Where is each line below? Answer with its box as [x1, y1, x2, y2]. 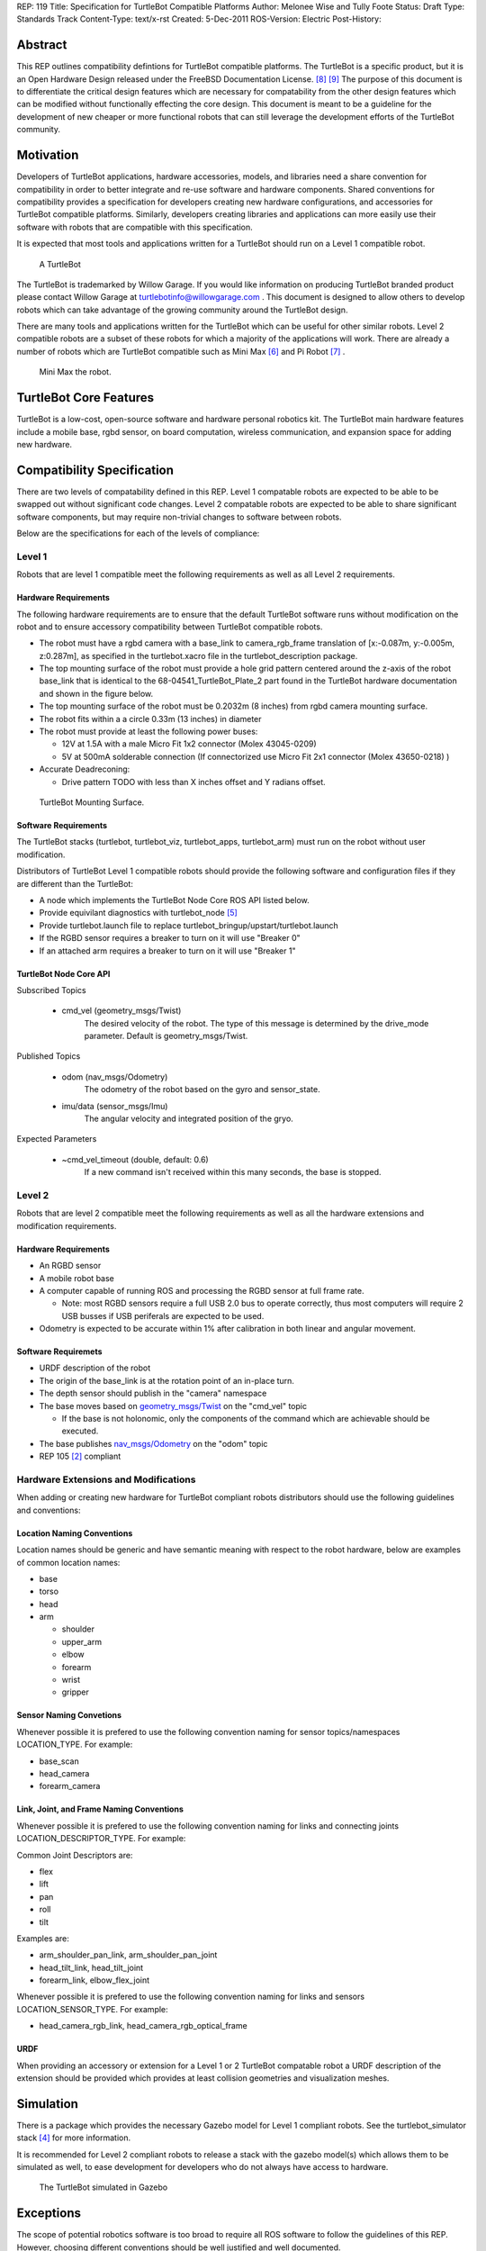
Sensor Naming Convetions [16, 1710, 121, 1721]
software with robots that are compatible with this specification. [16, 221, 254, 232]
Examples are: [16, 1932, 69, 1944]
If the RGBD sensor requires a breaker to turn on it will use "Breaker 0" [39, 933, 301, 944]
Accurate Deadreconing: [39, 764, 130, 774]
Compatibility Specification [16, 462, 175, 477]
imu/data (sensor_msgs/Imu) [61, 1100, 168, 1111]
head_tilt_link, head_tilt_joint [39, 1962, 144, 1973]
